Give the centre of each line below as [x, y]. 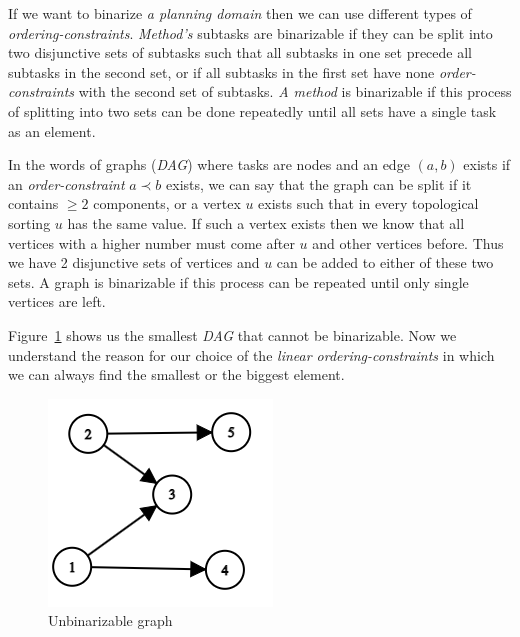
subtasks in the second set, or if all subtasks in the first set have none [221, 71]
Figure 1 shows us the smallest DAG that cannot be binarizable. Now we [232, 334]
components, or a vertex [167, 203]
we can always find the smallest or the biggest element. [176, 374]
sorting [29, 222]
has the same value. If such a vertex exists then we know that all [266, 222]
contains [33, 203]
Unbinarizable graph [110, 620]
